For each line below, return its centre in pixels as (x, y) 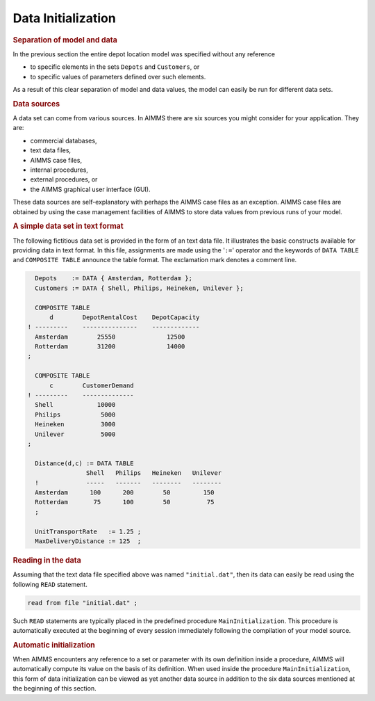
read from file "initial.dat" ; (83, 603)
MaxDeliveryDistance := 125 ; (88, 541)
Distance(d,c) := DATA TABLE (85, 463)
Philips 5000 (75, 414)
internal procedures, (59, 170)
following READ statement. (50, 584)
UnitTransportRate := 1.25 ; (88, 531)
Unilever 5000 (75, 434)
